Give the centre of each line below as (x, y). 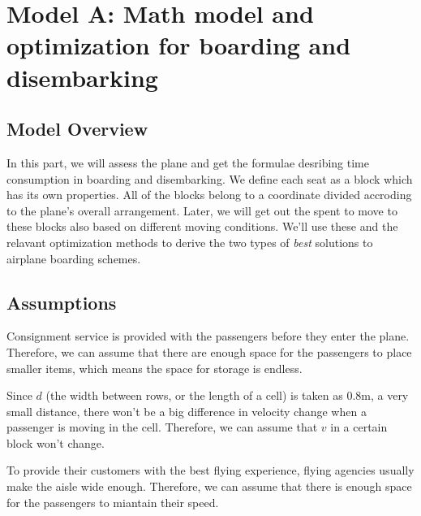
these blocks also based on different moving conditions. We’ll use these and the (202, 226)
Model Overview (77, 129)
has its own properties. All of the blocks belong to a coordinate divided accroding (209, 195)
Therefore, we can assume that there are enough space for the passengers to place (209, 351)
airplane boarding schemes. (74, 258)
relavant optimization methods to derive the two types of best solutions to (190, 242)
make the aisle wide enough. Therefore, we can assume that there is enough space (209, 486)
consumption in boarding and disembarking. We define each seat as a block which (210, 178)
